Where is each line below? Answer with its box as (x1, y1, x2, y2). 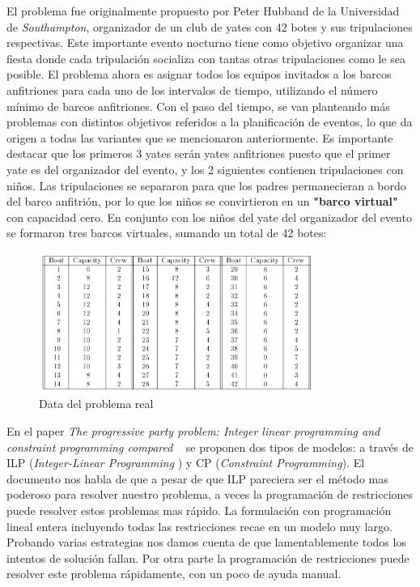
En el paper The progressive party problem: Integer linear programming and (6, 422, 380, 439)
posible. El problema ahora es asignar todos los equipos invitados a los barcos (6, 66, 392, 83)
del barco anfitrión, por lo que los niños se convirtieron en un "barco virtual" (6, 193, 398, 210)
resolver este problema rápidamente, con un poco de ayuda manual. (6, 565, 342, 582)
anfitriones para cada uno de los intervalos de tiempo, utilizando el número (6, 81, 378, 98)
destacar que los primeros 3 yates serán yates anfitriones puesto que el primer (6, 145, 391, 162)
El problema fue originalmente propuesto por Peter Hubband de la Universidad (6, 2, 400, 19)
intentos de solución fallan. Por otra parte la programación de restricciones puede (6, 549, 409, 566)
